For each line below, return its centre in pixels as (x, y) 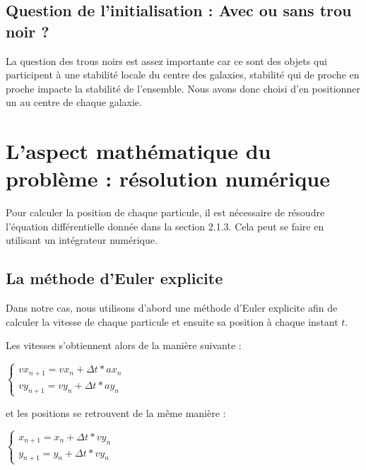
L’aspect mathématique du (138, 151)
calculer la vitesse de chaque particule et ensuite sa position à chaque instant (172, 321)
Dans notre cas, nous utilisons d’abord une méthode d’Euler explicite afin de (172, 308)
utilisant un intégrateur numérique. (82, 240)
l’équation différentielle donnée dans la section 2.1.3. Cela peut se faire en (165, 226)
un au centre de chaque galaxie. (74, 102)
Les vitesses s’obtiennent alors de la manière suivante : (124, 345)
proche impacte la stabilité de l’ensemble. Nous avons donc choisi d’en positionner (183, 88)
